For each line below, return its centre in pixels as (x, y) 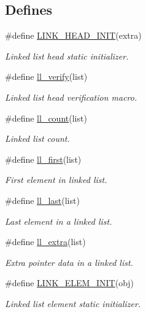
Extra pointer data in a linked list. (69, 262)
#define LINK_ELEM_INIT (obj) (70, 283)
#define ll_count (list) (46, 118)
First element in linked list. (56, 180)
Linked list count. (37, 138)
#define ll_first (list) (43, 159)
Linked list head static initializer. (67, 56)
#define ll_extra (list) (45, 242)
